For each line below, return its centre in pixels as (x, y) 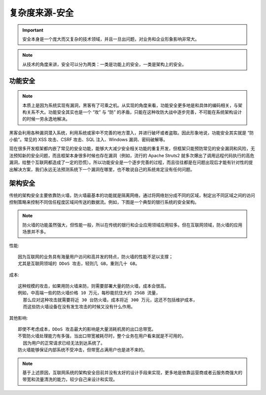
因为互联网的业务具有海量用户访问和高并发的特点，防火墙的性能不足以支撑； (96, 257)
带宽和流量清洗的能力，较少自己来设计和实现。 (70, 379)
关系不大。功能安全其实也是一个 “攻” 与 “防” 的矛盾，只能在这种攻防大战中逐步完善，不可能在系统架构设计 (134, 112)
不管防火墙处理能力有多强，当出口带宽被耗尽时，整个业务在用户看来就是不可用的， (102, 336)
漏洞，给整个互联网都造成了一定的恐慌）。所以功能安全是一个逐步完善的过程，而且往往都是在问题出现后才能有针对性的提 (131, 162)
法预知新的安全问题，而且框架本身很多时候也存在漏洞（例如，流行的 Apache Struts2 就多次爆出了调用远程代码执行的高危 (132, 155)
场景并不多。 (35, 232)
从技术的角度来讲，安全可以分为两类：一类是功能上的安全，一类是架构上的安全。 (104, 64)
